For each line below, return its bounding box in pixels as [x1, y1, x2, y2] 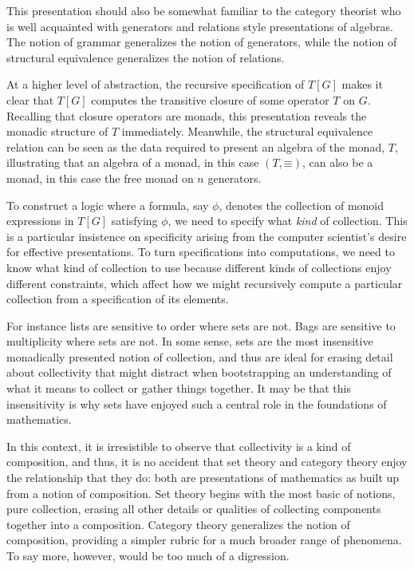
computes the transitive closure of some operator [91, 91, 329, 108]
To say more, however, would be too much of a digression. [6, 547, 290, 563]
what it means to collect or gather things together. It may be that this [6, 380, 351, 397]
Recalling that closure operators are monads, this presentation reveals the [6, 107, 367, 124]
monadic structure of [6, 123, 108, 140]
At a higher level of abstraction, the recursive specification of [6, 76, 305, 93]
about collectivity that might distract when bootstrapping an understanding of [6, 364, 392, 381]
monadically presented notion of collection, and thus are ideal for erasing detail [6, 348, 393, 365]
